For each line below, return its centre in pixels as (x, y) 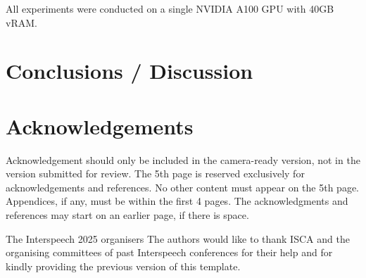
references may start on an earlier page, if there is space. (127, 215)
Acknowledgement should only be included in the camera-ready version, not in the (183, 159)
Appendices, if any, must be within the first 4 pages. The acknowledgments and (177, 201)
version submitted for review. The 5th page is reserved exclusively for (155, 173)
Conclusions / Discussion (130, 71)
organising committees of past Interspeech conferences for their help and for (169, 252)
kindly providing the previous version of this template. (123, 266)
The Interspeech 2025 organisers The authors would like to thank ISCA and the (178, 238)
